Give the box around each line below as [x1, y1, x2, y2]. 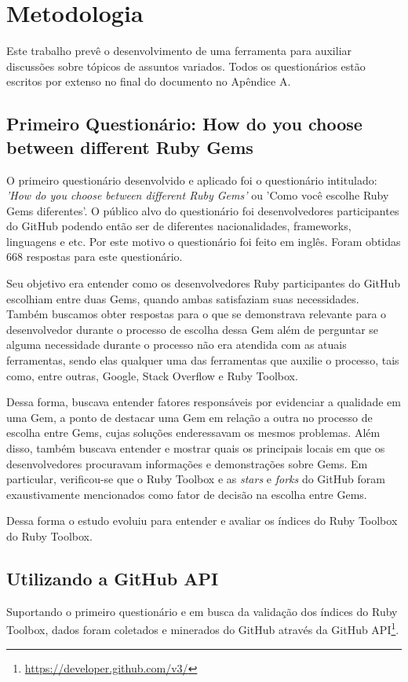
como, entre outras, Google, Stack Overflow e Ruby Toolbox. [6, 367, 298, 383]
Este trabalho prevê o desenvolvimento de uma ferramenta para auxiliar [6, 42, 352, 59]
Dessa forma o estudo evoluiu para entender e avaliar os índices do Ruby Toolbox [6, 512, 398, 529]
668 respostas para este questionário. [6, 248, 183, 265]
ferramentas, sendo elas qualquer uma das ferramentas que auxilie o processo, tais [6, 352, 399, 368]
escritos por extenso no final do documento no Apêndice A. [6, 73, 291, 90]
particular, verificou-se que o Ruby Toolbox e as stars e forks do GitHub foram [6, 471, 385, 487]
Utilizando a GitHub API [6, 566, 219, 590]
